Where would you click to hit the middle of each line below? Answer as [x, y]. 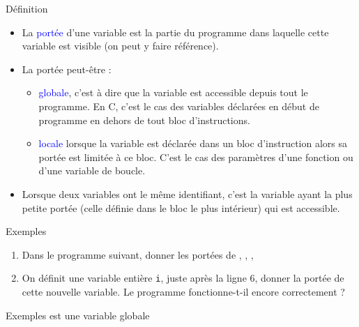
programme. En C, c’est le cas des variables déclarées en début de [179, 106]
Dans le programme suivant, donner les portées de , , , [138, 254]
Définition [27, 8]
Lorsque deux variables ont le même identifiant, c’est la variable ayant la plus [187, 193]
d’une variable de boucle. [92, 170]
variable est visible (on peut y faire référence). [120, 46]
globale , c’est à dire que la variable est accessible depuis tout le [173, 92]
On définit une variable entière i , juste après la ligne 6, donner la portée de [183, 278]
